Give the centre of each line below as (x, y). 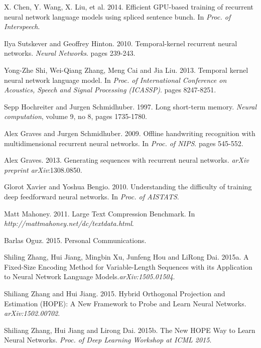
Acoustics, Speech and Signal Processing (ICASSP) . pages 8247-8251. (110, 90)
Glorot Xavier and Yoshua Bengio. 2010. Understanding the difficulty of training (128, 187)
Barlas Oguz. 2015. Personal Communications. (75, 240)
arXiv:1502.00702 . (32, 313)
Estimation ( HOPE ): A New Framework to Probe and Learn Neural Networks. (125, 303)
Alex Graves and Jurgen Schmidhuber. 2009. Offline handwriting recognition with (130, 133)
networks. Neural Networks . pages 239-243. (70, 53)
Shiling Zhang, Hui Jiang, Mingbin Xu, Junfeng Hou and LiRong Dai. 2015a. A (126, 257)
